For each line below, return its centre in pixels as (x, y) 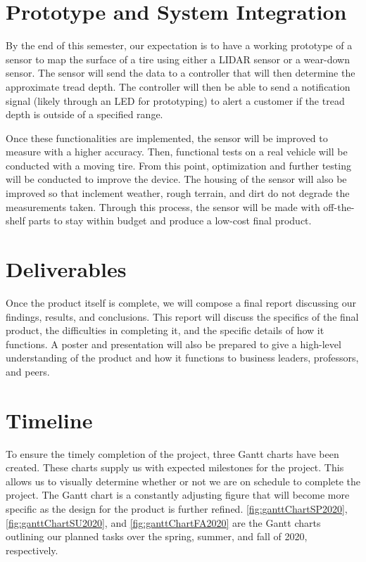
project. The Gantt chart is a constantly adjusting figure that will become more (178, 495)
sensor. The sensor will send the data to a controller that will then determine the (181, 73)
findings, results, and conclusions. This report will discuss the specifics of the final (182, 316)
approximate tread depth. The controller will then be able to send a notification (178, 86)
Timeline (49, 420)
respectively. (32, 550)
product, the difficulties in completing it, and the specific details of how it (165, 330)
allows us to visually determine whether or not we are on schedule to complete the (183, 481)
